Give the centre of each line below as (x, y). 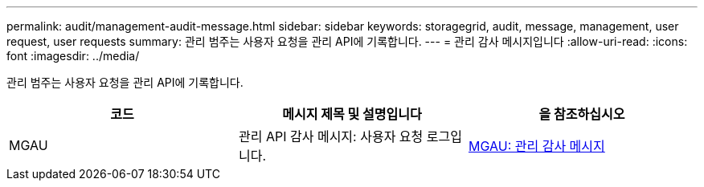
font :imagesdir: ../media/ (73, 56)
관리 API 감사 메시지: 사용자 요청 (331, 136)
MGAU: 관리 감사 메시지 (536, 146)
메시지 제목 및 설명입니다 (352, 114)
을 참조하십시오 (582, 114)
